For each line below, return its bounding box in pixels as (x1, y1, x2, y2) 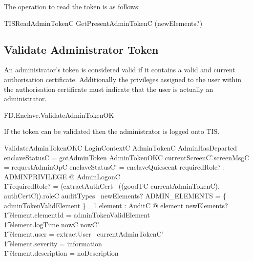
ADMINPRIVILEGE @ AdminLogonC (4, 171, 120, 181)
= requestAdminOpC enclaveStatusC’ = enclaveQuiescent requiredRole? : (4, 162, 225, 172)
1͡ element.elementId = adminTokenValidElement (4, 210, 150, 220)
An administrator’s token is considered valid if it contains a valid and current (4, 65, 235, 75)
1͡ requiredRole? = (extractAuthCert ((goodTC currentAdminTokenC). (4, 181, 220, 191)
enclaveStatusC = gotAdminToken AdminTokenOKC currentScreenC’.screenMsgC (4, 152, 250, 162)
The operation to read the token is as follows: (4, 1, 140, 11)
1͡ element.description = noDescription (4, 248, 119, 258)
